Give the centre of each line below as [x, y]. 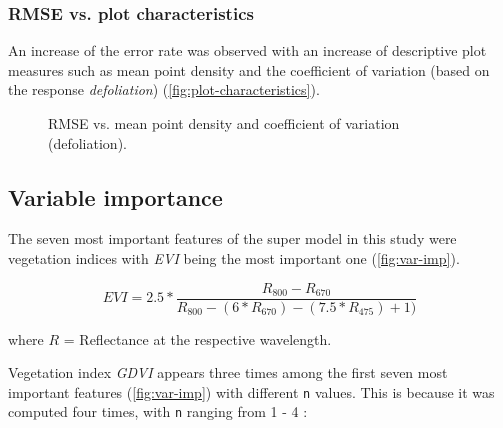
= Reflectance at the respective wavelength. [197, 338]
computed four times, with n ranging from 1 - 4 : [158, 411]
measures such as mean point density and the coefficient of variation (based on [249, 69]
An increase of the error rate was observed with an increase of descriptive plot [247, 50]
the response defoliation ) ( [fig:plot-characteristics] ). [164, 89]
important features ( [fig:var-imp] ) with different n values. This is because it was [251, 391]
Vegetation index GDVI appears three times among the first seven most [228, 372]
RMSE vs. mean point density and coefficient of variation [224, 123]
